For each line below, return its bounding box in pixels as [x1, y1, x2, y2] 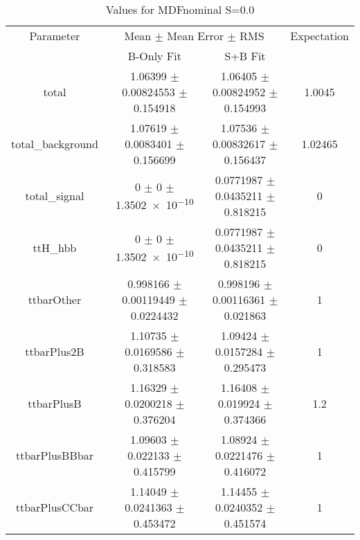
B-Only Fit [127, 48, 181, 64]
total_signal [25, 188, 84, 204]
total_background [11, 136, 98, 152]
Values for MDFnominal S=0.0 [105, 1, 255, 17]
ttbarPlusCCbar [15, 499, 94, 515]
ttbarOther [28, 291, 82, 307]
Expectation [290, 28, 349, 44]
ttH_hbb [33, 240, 77, 255]
